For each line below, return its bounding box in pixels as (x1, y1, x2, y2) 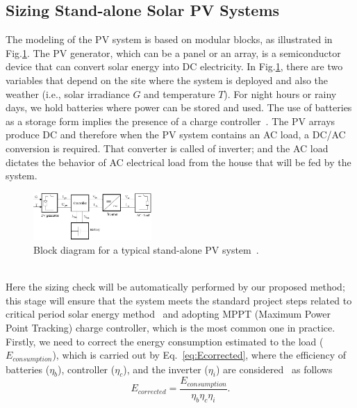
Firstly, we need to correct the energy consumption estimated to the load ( (6, 334, 324, 348)
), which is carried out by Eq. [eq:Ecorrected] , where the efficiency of (52, 348, 346, 362)
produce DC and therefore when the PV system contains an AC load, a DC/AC (6, 127, 346, 142)
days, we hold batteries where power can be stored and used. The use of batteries (6, 100, 352, 115)
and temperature (144, 86, 215, 101)
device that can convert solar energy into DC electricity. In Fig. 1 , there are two (6, 59, 343, 74)
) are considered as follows (215, 361, 333, 376)
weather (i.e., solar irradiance (6, 86, 130, 101)
